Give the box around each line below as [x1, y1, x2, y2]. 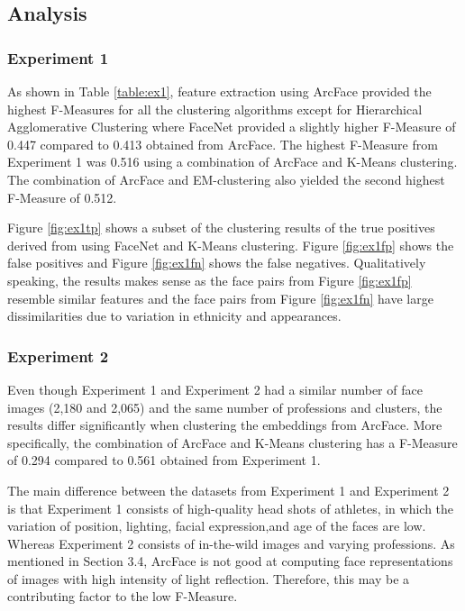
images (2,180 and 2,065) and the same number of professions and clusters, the [7, 397, 442, 416]
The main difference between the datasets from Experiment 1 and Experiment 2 [7, 480, 450, 499]
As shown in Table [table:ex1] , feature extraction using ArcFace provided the [7, 82, 432, 100]
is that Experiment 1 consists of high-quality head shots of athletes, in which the [7, 498, 454, 517]
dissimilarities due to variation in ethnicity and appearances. [7, 306, 342, 325]
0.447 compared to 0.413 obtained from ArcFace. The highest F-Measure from [7, 134, 438, 153]
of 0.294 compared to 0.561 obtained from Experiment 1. [7, 451, 321, 470]
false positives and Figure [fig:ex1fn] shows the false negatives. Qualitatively [7, 253, 426, 272]
